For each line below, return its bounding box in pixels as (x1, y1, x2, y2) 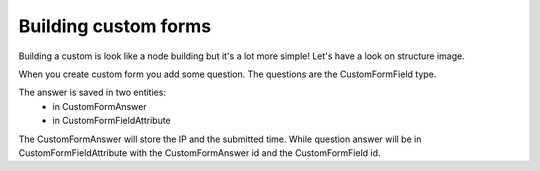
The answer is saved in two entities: (18, 86, 167, 99)
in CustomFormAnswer (52, 100, 147, 112)
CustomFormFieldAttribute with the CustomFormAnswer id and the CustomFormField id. (18, 146, 381, 159)
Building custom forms (18, 15, 212, 37)
